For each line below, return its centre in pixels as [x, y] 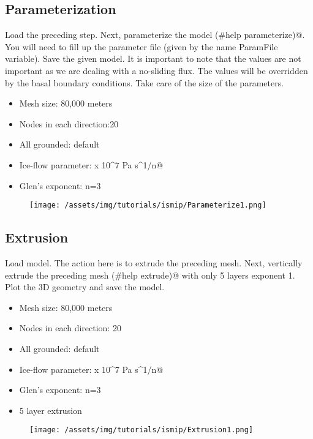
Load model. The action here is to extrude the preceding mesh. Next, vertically [154, 263]
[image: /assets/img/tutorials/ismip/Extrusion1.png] [141, 430]
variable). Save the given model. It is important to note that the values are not [153, 58]
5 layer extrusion [51, 410]
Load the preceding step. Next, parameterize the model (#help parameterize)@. [155, 35]
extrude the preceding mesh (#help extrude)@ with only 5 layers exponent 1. [150, 275]
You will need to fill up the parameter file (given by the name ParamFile [141, 46]
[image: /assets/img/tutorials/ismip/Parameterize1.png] [148, 205]
